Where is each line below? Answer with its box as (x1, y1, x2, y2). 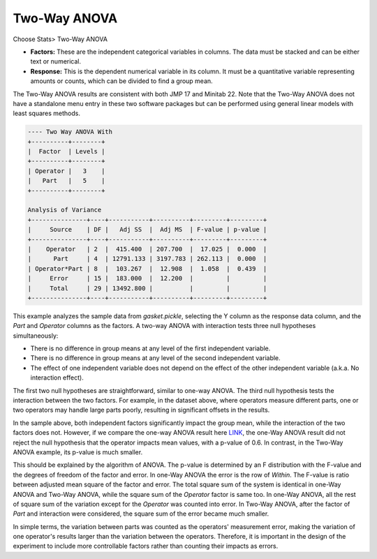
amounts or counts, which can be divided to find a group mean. (30, 77, 213, 85)
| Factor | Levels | (27, 147, 105, 156)
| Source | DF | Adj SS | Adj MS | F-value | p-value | (27, 225, 267, 234)
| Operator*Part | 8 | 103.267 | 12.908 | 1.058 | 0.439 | (27, 264, 267, 272)
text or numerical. (30, 57, 82, 66)
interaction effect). (30, 373, 84, 382)
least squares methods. (13, 109, 80, 118)
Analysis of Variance (27, 206, 102, 214)
